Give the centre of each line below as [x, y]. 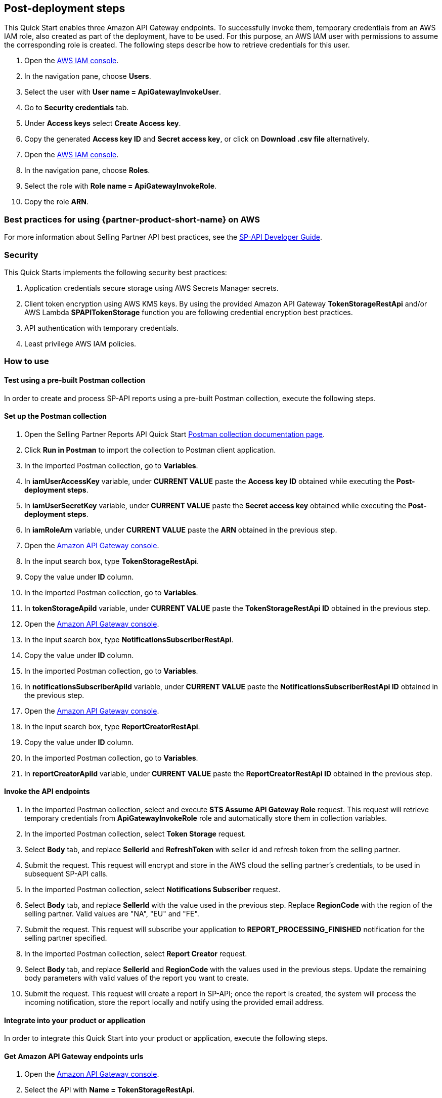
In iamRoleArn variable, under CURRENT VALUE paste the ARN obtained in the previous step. [181, 530]
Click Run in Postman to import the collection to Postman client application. [150, 450]
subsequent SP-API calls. [66, 873]
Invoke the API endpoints [47, 792]
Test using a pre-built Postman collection [75, 380]
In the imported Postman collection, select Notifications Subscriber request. [152, 889]
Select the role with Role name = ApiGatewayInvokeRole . [121, 186]
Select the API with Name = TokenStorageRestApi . [109, 1090]
